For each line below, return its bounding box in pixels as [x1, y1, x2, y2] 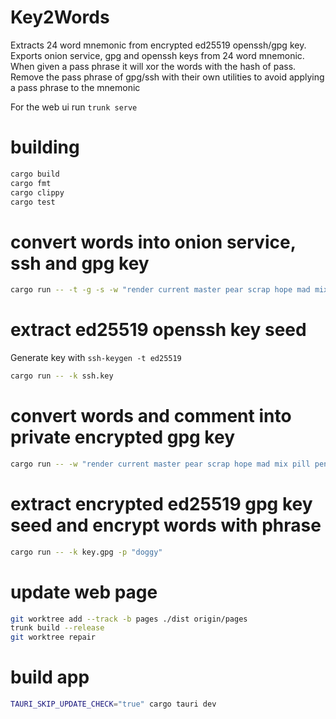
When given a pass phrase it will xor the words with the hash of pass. [10, 60, 297, 72]
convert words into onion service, [10, 231, 297, 253]
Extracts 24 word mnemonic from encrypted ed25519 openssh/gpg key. [10, 39, 307, 51]
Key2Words [10, 6, 110, 29]
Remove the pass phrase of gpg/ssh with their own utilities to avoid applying [10, 71, 325, 83]
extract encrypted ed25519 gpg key [10, 493, 313, 515]
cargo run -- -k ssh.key [10, 371, 114, 381]
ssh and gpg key [10, 252, 150, 275]
